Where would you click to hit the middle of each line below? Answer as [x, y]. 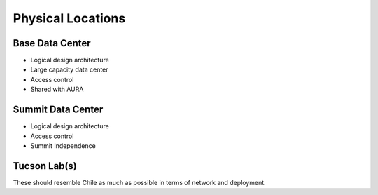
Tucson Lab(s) [45, 166]
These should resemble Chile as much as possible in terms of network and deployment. [139, 182]
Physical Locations [69, 18]
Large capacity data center [69, 69]
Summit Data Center [58, 110]
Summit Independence [63, 146]
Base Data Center [52, 43]
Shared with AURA [57, 89]
